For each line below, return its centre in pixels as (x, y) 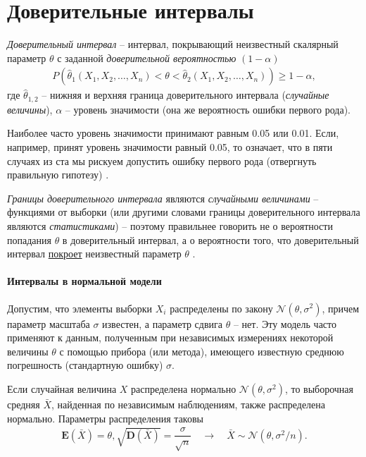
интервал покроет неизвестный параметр (94, 254)
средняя (24, 404)
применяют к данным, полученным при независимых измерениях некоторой (170, 337)
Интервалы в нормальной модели (84, 281)
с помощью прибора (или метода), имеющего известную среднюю (202, 351)
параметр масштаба (49, 323)
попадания (29, 239)
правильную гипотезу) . (58, 175)
